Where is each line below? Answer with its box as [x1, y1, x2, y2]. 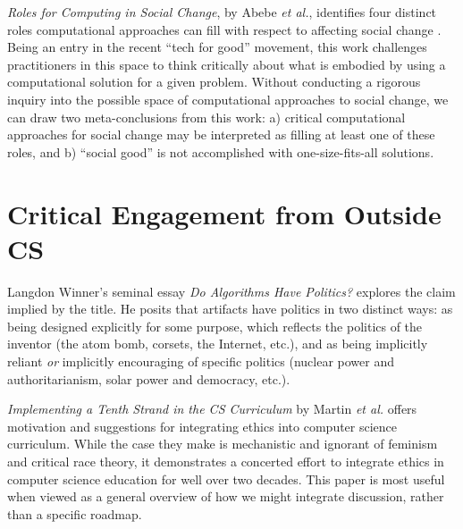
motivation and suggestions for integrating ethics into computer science [7, 416, 398, 435]
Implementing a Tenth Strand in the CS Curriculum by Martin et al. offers [7, 399, 417, 418]
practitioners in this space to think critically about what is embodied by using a [7, 55, 446, 73]
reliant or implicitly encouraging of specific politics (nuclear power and [7, 352, 395, 371]
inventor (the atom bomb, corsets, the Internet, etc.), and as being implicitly [7, 334, 428, 353]
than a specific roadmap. [7, 504, 142, 523]
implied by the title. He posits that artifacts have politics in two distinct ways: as [7, 299, 453, 318]
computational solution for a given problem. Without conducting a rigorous [7, 72, 421, 91]
